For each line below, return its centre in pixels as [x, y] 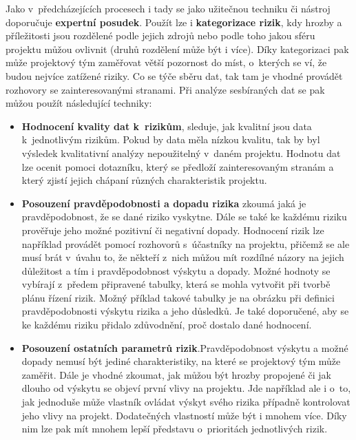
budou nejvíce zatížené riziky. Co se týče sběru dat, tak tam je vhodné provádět [174, 75]
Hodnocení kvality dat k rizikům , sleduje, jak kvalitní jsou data [167, 126]
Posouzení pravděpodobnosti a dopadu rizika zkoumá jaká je [164, 203]
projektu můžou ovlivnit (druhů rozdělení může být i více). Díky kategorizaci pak [177, 49]
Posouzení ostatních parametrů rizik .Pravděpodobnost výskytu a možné [185, 347]
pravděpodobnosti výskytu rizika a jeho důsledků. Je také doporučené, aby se [185, 311]
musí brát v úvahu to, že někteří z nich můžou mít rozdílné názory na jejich [183, 257]
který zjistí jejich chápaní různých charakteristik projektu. [144, 180]
